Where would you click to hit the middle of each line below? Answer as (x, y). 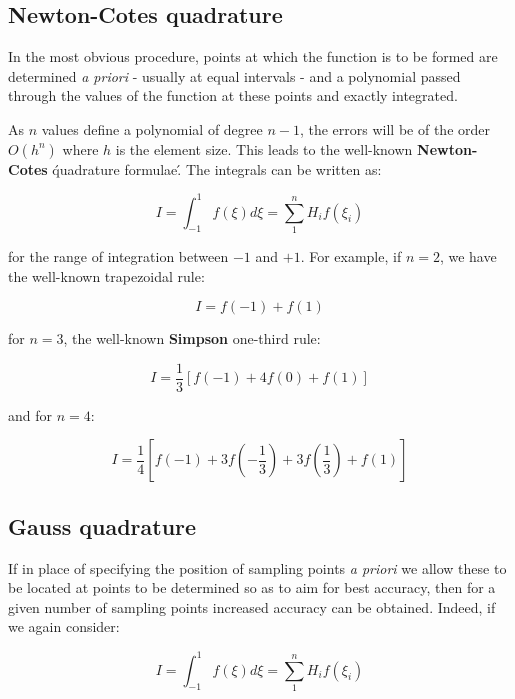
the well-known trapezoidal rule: (106, 275)
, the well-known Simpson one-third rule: (192, 338)
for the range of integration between (118, 256)
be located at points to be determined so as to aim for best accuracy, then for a (252, 587)
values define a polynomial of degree (152, 128)
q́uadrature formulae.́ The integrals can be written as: (217, 168)
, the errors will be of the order (395, 128)
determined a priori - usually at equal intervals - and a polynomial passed (234, 75)
